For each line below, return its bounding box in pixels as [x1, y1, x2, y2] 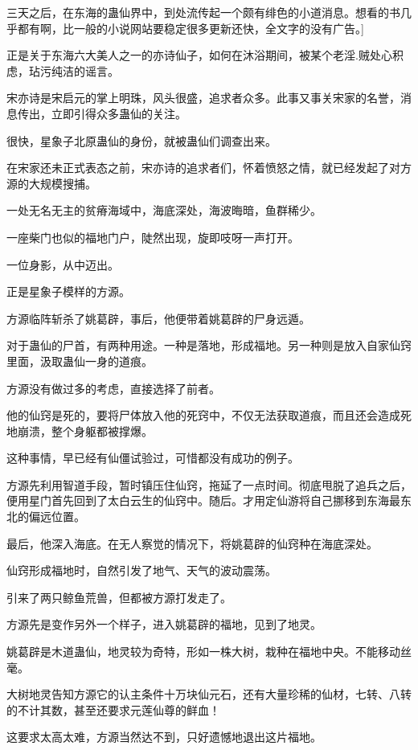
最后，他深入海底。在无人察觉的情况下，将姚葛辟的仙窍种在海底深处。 [6, 535, 378, 551]
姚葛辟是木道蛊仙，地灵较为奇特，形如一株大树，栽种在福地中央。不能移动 [6, 643, 400, 660]
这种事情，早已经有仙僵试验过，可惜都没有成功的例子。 [6, 449, 299, 466]
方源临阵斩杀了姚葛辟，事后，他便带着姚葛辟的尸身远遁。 [6, 309, 310, 326]
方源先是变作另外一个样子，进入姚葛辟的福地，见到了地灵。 [6, 616, 322, 633]
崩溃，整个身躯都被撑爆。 [17, 422, 153, 439]
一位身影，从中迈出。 [6, 256, 119, 273]
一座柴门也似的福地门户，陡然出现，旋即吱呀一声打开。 [6, 228, 299, 245]
